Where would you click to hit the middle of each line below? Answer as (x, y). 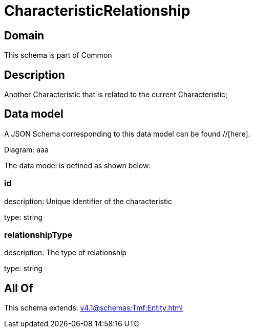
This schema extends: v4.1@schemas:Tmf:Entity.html (93, 308)
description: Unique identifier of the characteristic (88, 201)
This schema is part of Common (58, 55)
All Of (19, 288)
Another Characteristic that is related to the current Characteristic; (116, 95)
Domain (24, 35)
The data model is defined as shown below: (78, 165)
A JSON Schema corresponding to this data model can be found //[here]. (127, 134)
